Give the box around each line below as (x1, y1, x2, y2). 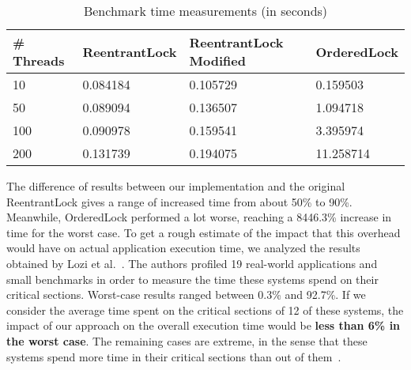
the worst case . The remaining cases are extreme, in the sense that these (6, 332, 368, 349)
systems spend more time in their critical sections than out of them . (6, 348, 341, 364)
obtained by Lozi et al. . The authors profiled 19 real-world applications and (6, 255, 378, 271)
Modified (189, 51, 246, 70)
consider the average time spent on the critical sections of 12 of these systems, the (6, 301, 404, 318)
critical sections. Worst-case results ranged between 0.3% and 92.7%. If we (6, 286, 366, 303)
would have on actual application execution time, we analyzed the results (6, 240, 360, 256)
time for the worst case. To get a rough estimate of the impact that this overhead (6, 224, 401, 240)
